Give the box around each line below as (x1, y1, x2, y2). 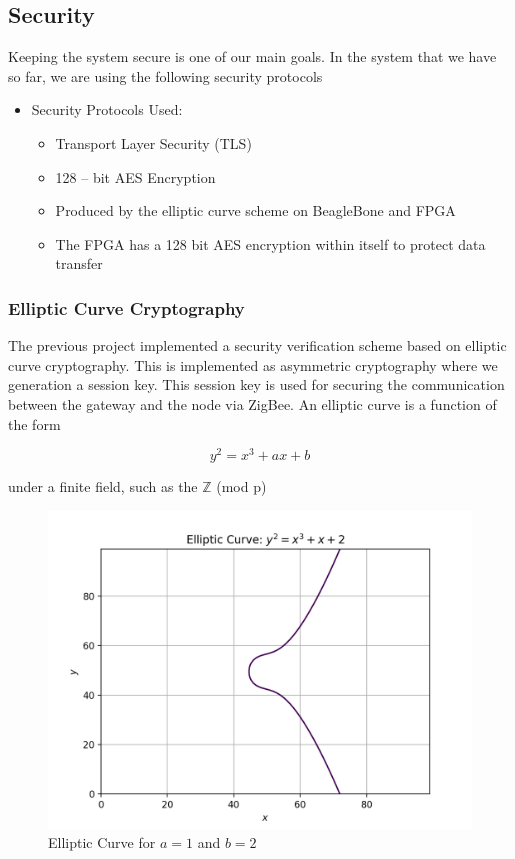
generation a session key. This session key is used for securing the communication (8, 374, 505, 395)
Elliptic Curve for (48, 832, 156, 853)
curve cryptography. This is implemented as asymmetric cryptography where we (8, 354, 498, 375)
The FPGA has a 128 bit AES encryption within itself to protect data (55, 233, 486, 254)
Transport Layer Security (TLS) (55, 132, 252, 153)
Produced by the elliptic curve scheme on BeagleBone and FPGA (55, 200, 456, 221)
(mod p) (216, 476, 267, 497)
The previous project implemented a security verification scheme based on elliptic (8, 335, 507, 356)
